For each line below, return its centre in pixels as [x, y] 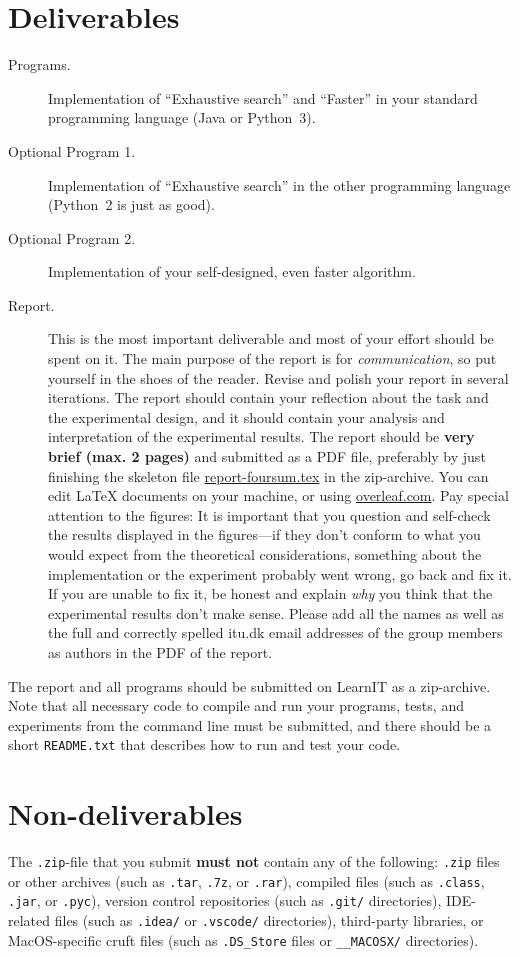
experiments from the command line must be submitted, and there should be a [250, 724]
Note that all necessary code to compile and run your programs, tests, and [236, 705]
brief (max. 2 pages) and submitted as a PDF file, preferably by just [267, 456]
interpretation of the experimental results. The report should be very [261, 436]
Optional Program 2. [72, 237]
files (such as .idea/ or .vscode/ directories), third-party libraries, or [269, 920]
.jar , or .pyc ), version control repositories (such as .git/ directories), [225, 900]
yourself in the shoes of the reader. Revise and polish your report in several [278, 377]
